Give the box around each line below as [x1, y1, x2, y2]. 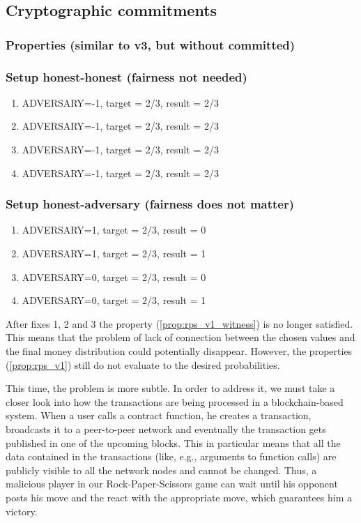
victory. [6, 503, 38, 518]
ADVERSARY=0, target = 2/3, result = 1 [22, 293, 206, 308]
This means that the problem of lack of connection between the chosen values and [6, 330, 355, 344]
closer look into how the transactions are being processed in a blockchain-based [6, 394, 344, 409]
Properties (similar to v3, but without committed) [6, 36, 295, 53]
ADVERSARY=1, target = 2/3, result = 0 [22, 222, 206, 237]
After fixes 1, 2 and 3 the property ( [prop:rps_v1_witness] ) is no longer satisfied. [6, 316, 353, 331]
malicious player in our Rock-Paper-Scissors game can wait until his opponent [6, 476, 338, 491]
